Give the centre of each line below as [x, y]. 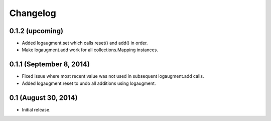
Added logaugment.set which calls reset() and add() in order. [85, 43]
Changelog [33, 13]
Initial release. [36, 109]
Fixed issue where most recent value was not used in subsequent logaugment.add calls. [113, 76]
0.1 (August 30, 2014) [43, 98]
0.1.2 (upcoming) [36, 31]
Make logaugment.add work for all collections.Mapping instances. [90, 50]
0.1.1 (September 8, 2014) [49, 65]
